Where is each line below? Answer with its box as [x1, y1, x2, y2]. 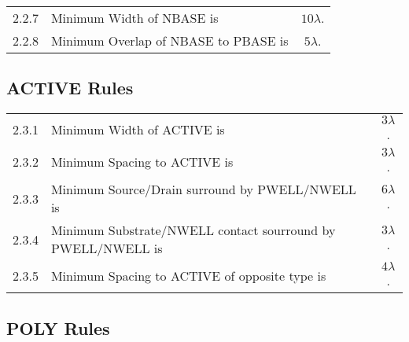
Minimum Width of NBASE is [50, 9, 219, 27]
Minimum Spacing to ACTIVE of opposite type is [50, 267, 326, 285]
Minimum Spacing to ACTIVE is [50, 153, 234, 171]
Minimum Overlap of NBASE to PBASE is [50, 31, 289, 50]
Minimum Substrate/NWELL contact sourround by [50, 221, 336, 240]
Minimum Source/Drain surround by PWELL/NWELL [50, 180, 356, 199]
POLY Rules [6, 315, 110, 340]
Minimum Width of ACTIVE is [50, 120, 225, 139]
